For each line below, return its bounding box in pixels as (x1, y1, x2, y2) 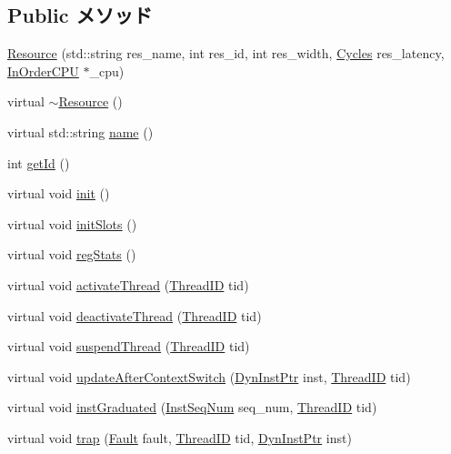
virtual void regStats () (7, 245, 136, 264)
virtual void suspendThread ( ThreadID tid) (7, 337, 250, 356)
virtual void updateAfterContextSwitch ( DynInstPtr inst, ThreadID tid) (7, 367, 411, 386)
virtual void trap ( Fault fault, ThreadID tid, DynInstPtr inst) (7, 428, 352, 447)
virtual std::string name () (7, 122, 154, 141)
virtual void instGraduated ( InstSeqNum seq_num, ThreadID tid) (7, 398, 377, 417)
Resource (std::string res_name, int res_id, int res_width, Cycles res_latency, (7, 44, 445, 63)
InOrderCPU (7, 61, 79, 80)
